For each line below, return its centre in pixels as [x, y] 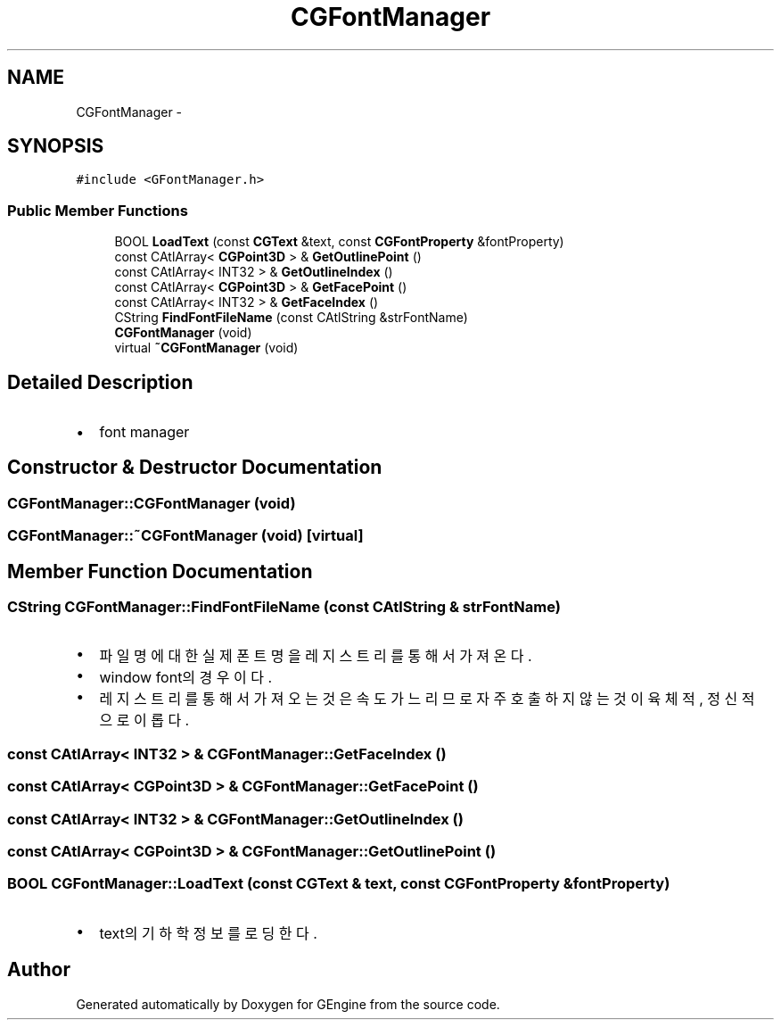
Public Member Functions [98, 210]
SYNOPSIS [56, 146]
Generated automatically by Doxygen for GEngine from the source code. [288, 1004]
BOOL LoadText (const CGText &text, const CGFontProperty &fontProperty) [339, 242]
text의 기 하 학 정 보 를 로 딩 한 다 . [208, 933]
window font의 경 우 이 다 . [186, 678]
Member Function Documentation [160, 571]
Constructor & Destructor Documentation [195, 468]
